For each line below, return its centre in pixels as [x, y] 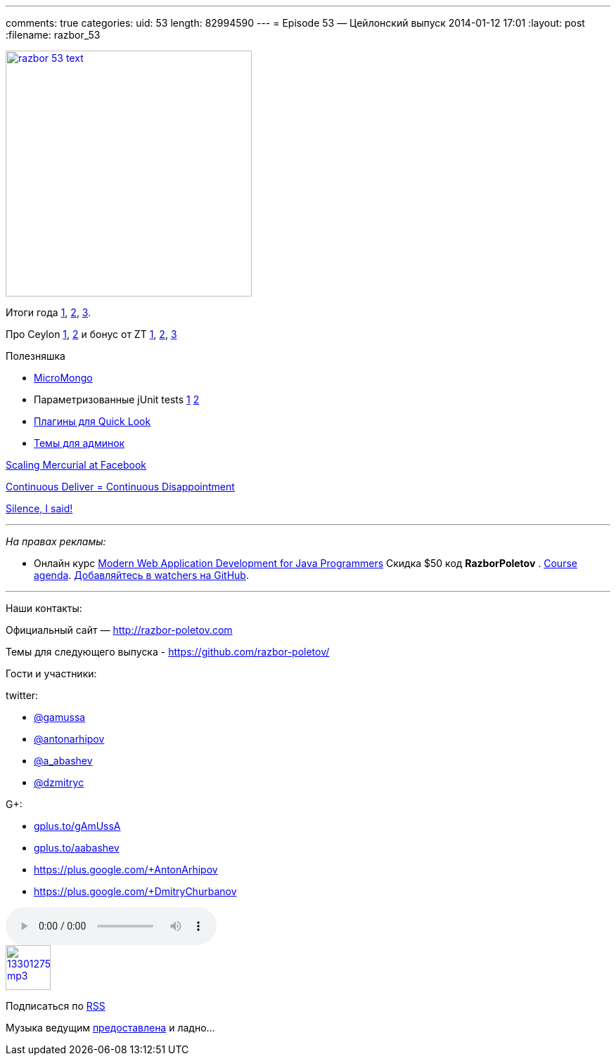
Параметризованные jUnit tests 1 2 [117, 399]
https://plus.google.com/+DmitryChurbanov [135, 891]
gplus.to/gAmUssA [77, 826]
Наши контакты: [44, 608]
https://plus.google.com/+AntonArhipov [126, 870]
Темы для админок [79, 443]
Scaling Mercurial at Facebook [76, 465]
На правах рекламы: [56, 541]
